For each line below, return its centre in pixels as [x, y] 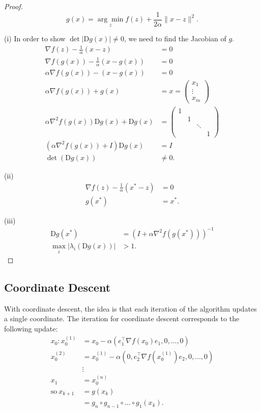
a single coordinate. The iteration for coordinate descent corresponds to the [122, 318]
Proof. [13, 6]
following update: [31, 329]
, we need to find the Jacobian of [175, 38]
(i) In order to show [35, 38]
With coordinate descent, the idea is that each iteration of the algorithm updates [130, 308]
